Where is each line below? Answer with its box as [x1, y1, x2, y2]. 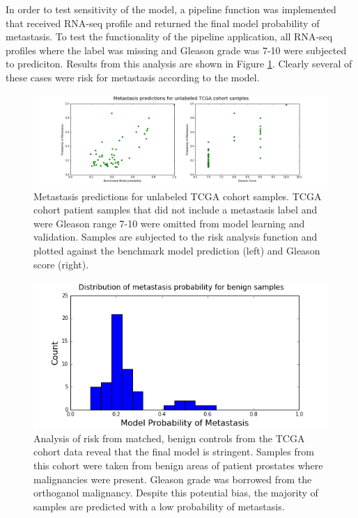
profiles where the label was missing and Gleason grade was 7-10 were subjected [6, 42, 347, 57]
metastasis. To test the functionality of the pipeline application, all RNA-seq [6, 29, 333, 44]
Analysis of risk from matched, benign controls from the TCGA [33, 430, 305, 445]
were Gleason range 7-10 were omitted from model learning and [33, 216, 305, 230]
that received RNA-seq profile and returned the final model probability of [6, 15, 320, 30]
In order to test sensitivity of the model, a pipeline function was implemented [6, 2, 336, 16]
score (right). [33, 257, 89, 271]
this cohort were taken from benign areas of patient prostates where [33, 458, 323, 472]
